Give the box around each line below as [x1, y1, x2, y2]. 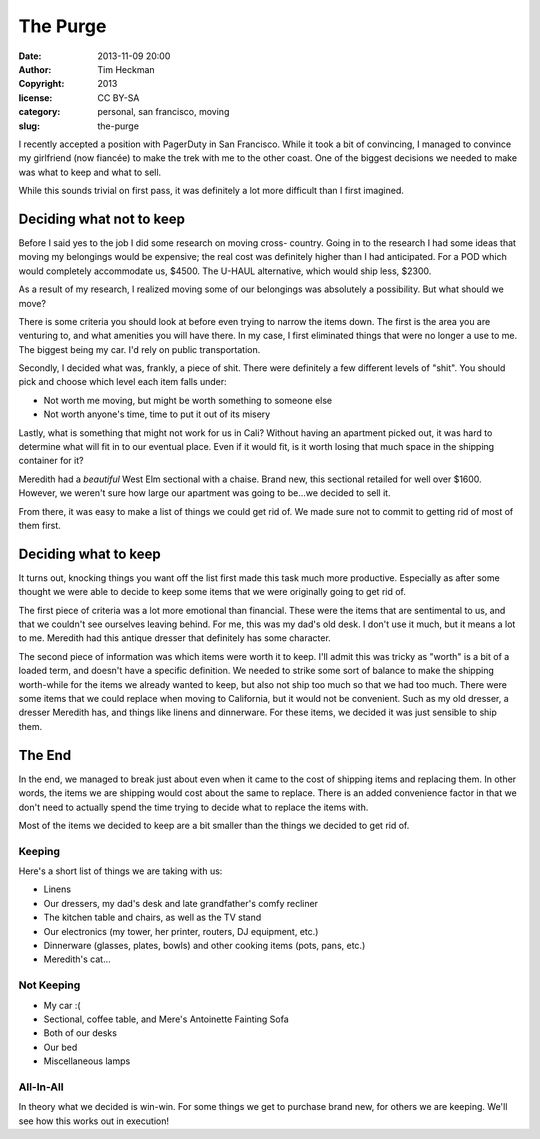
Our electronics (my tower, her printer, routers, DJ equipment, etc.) [43, 925, 319, 937]
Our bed [43, 1041, 78, 1053]
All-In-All [18, 1080, 64, 1094]
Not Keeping [18, 978, 81, 992]
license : [18, 91, 53, 104]
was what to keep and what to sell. [18, 166, 162, 178]
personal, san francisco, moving [97, 106, 230, 118]
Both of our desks [43, 1027, 117, 1039]
